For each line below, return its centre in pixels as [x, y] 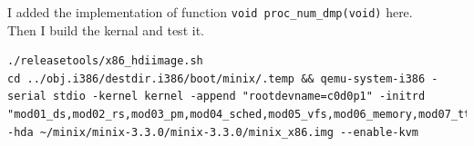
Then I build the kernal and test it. [106, 29]
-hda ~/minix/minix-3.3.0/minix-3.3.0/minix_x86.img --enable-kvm [213, 132]
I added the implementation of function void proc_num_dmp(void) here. [210, 12]
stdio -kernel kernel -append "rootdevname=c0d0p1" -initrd [239, 97]
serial [27, 97]
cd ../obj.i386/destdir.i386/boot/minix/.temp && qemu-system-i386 [216, 78]
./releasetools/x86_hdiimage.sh [105, 61]
